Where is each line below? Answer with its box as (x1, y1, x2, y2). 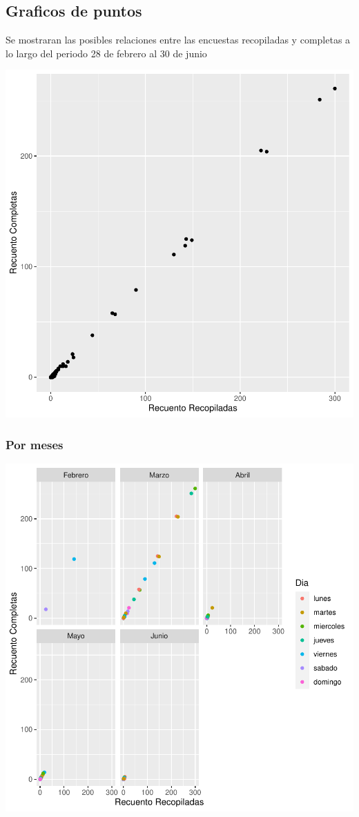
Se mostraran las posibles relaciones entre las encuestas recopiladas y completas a (6, 32, 351, 47)
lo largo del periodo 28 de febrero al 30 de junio (6, 46, 207, 60)
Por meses (6, 435, 64, 453)
